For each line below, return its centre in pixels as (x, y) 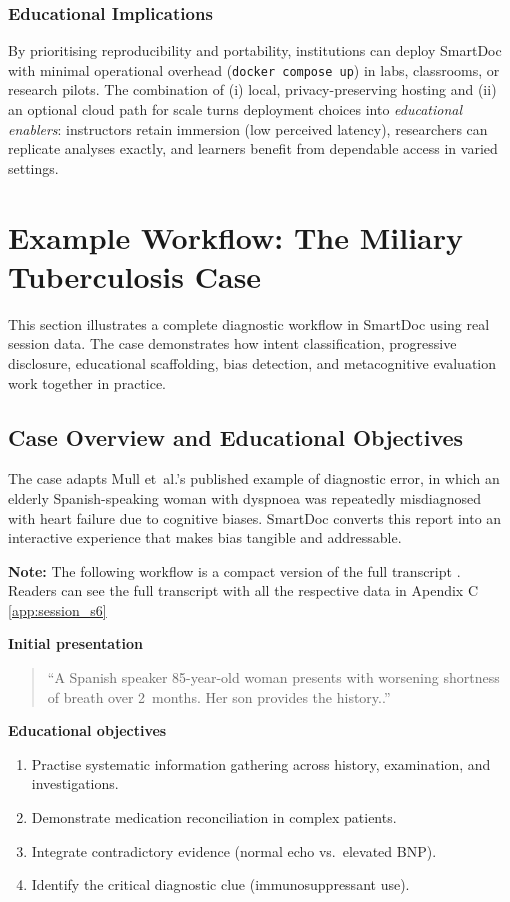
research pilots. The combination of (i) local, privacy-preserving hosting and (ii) (252, 89)
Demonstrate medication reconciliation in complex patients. (214, 817)
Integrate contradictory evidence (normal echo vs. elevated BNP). (234, 850)
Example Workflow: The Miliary (236, 236)
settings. (33, 167)
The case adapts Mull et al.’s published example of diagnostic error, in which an (254, 478)
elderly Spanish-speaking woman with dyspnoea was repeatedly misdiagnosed (245, 497)
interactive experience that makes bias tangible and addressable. (205, 537)
